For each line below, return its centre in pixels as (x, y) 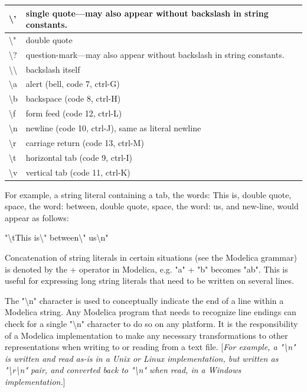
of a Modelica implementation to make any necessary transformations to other (146, 335)
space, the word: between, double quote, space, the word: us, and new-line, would (152, 206)
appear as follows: (37, 217)
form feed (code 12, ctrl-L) (74, 113)
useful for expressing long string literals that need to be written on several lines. (149, 281)
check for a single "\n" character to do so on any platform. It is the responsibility (151, 323)
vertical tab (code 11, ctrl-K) (78, 172)
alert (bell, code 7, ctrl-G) (73, 84)
